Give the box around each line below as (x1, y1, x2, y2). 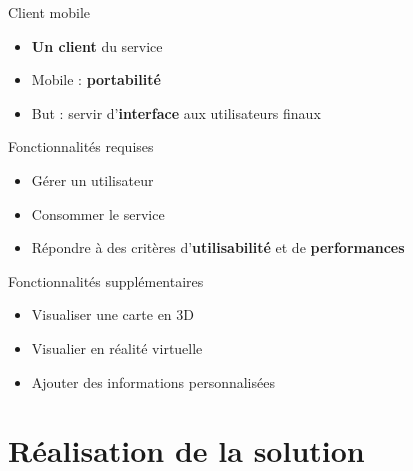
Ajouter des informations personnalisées (31, 371, 275, 392)
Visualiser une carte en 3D (31, 304, 194, 325)
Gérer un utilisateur (31, 169, 154, 190)
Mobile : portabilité (31, 69, 161, 90)
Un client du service (31, 35, 163, 56)
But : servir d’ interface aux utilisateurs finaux (31, 102, 321, 123)
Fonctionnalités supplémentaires (8, 270, 204, 291)
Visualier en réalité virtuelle (31, 337, 203, 358)
